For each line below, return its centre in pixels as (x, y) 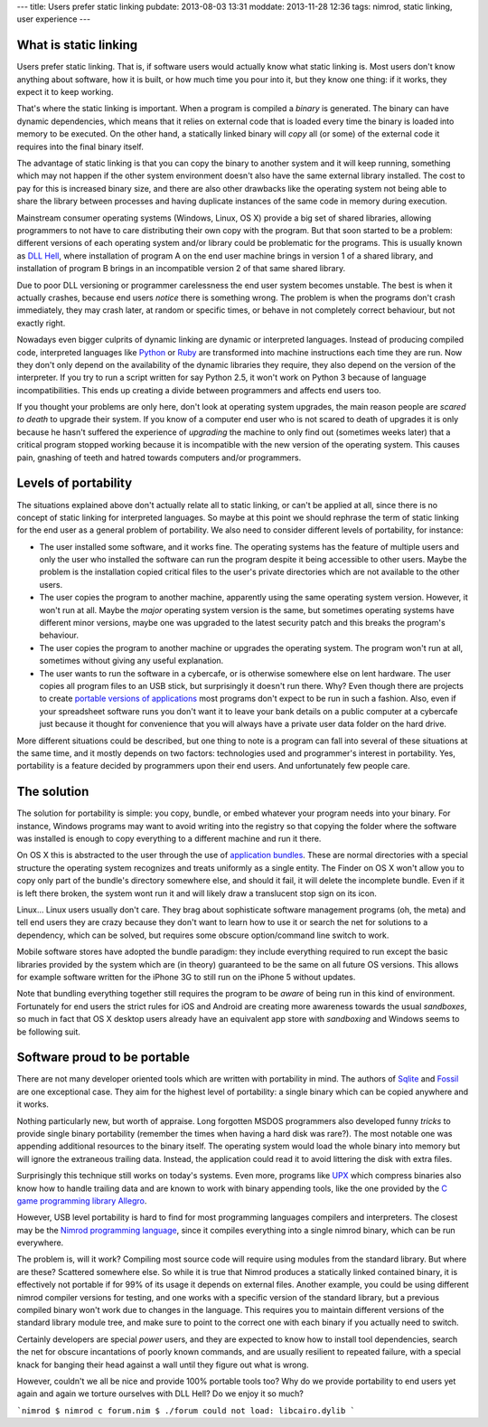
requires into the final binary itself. (80, 146)
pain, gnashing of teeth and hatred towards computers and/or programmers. (159, 458)
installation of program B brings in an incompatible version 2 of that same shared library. (181, 269)
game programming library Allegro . (82, 1200)
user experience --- (53, 19)
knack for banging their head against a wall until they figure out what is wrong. (163, 1365)
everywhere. (40, 1243)
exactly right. (41, 323)
